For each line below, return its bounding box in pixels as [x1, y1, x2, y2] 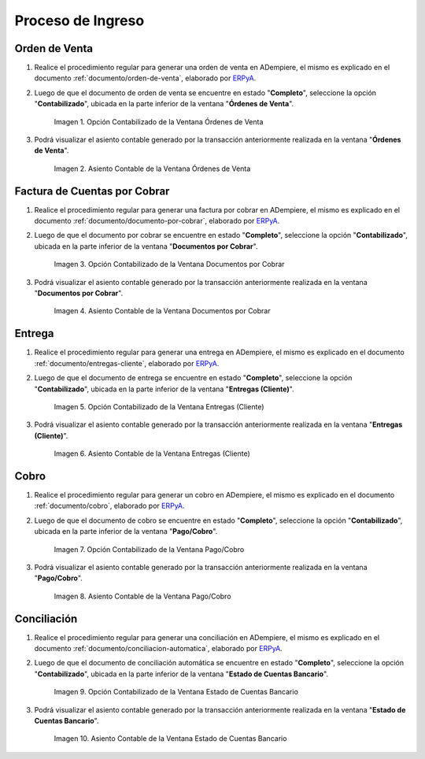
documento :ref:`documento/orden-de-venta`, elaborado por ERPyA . [34, 73, 257, 83]
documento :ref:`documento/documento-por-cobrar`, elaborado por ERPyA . [34, 217, 280, 226]
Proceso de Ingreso [14, 12, 145, 29]
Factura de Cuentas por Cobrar [14, 184, 170, 198]
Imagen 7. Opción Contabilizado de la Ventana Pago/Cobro [54, 544, 245, 554]
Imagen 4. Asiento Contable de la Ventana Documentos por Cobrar [54, 306, 271, 316]
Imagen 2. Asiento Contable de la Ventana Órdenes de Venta [54, 164, 251, 173]
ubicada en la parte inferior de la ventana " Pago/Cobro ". [34, 527, 218, 536]
